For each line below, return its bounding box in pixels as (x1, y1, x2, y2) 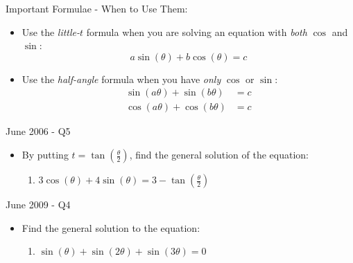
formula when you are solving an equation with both (86, 24, 307, 39)
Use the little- (21, 24, 80, 39)
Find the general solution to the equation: (21, 220, 200, 235)
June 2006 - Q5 (6, 124, 71, 138)
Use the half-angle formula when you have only (21, 71, 221, 86)
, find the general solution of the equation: (129, 147, 309, 162)
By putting (21, 147, 69, 162)
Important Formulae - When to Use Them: (6, 1, 188, 15)
